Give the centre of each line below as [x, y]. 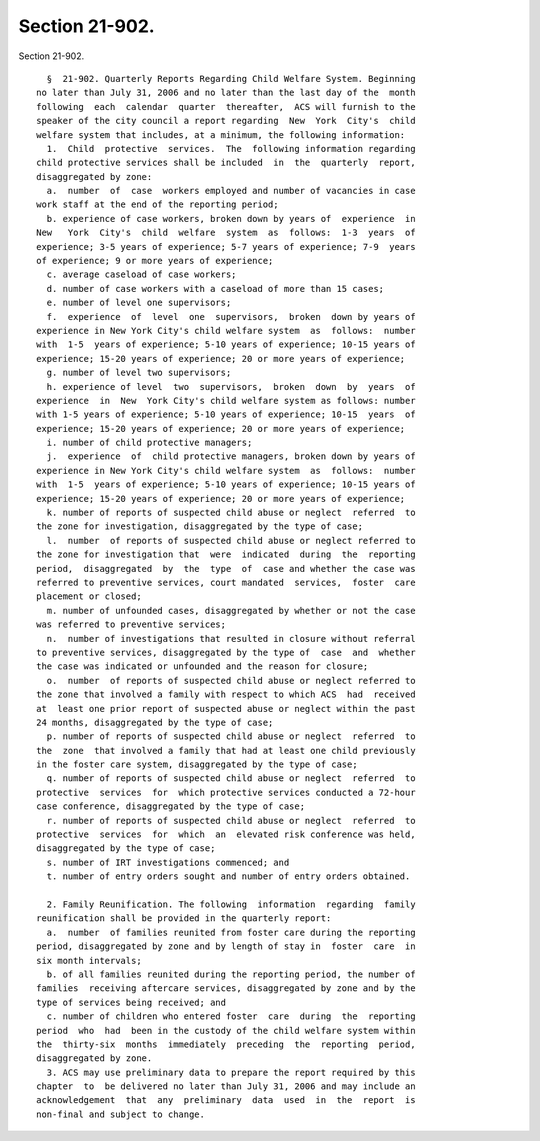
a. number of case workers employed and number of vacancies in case [231, 191]
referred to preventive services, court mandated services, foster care [226, 582]
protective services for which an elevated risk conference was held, [226, 834]
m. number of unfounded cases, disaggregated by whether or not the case [231, 610]
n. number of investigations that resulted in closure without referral [231, 638]
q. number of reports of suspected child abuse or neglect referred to [231, 778]
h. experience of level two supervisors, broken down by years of [231, 386]
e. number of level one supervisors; [139, 303]
